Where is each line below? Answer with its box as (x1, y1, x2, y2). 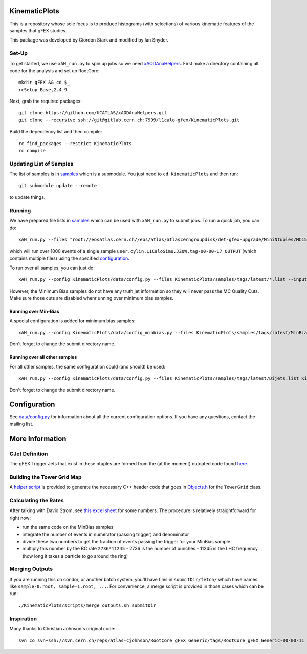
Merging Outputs (9, 565, 53, 573)
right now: (9, 515, 31, 521)
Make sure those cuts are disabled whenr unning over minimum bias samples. (9, 295, 174, 301)
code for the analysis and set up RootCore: (9, 67, 100, 74)
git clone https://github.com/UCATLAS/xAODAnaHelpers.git (18, 110, 167, 116)
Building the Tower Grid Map (9, 473, 82, 480)
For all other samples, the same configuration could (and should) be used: (9, 363, 166, 370)
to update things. (9, 194, 46, 200)
